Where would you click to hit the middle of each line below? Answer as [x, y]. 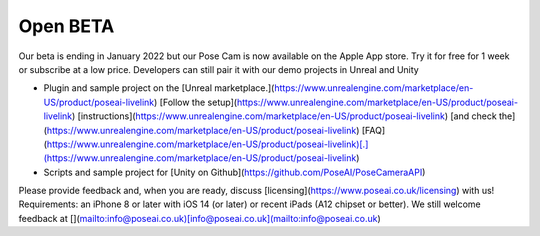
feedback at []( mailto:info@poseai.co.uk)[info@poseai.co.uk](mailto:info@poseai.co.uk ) [200, 218]
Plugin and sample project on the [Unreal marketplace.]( [159, 88]
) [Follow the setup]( [195, 102]
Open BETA [66, 26]
